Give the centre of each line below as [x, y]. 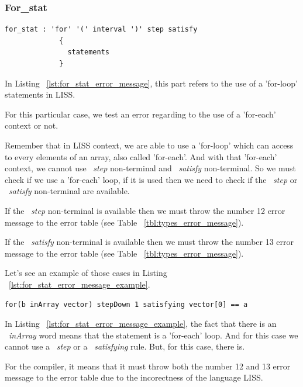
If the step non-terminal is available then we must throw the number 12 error [145, 210]
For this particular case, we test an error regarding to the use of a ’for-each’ [140, 114]
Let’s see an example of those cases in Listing [86, 273]
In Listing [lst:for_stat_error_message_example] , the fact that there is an [141, 324]
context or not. [32, 125]
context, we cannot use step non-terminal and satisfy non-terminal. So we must [151, 168]
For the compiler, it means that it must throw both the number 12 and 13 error [148, 366]
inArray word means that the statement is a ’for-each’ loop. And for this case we [154, 335]
